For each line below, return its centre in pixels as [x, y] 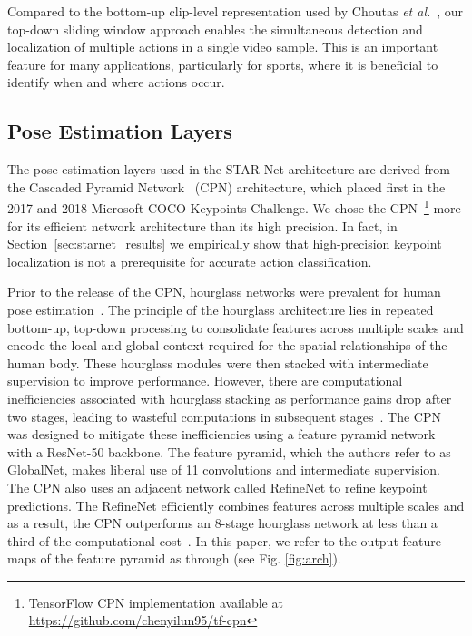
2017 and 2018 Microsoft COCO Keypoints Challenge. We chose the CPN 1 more [234, 207]
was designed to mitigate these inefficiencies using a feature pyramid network [221, 434]
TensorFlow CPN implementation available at [156, 602]
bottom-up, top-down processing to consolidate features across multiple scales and [236, 327]
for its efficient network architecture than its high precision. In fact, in [202, 225]
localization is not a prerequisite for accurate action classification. [190, 261]
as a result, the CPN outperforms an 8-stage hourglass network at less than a [222, 523]
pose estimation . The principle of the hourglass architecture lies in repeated [221, 309]
